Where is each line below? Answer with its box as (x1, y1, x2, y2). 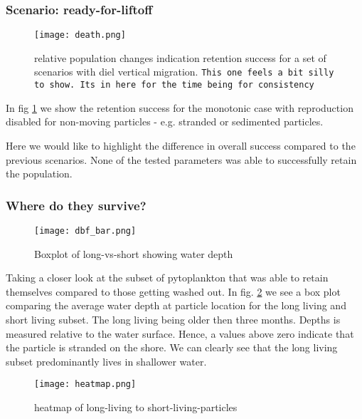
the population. (6, 166, 73, 181)
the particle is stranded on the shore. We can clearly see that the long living (6, 340, 338, 355)
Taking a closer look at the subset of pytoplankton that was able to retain (6, 270, 329, 285)
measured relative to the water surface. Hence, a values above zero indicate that (6, 326, 354, 341)
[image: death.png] (34, 30, 126, 41)
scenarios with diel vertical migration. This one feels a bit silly (34, 64, 334, 79)
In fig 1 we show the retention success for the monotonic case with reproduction (6, 100, 353, 115)
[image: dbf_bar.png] (34, 225, 137, 236)
